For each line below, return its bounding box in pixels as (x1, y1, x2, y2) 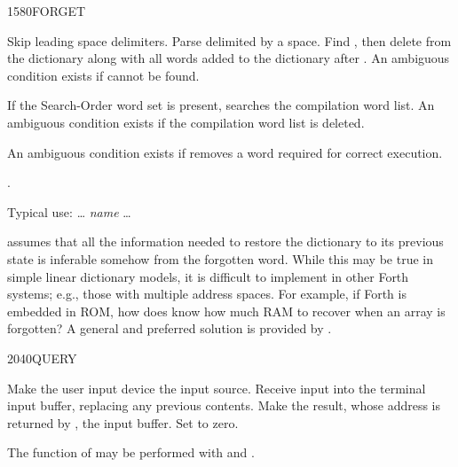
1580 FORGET (7, 2, 86, 19)
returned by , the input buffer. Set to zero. (7, 413, 239, 432)
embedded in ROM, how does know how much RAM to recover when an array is (7, 301, 446, 320)
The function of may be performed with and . (7, 443, 255, 462)
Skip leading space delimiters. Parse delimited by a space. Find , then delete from (7, 31, 452, 50)
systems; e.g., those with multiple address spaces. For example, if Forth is (7, 284, 407, 303)
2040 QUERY (7, 348, 77, 367)
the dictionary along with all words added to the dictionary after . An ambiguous (7, 49, 450, 67)
